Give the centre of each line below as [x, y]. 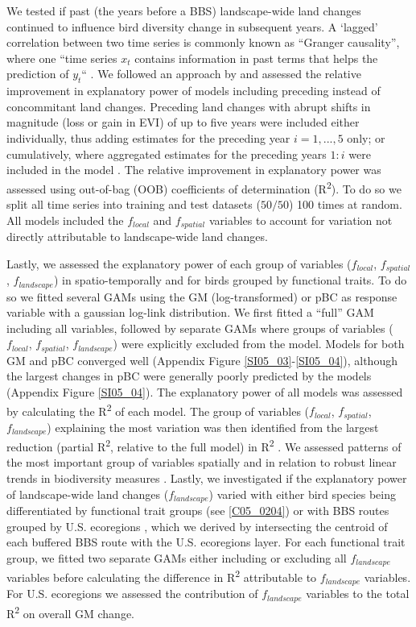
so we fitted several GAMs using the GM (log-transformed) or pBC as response [202, 296]
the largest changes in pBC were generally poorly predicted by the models [189, 376]
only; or [366, 137]
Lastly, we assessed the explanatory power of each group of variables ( [179, 263]
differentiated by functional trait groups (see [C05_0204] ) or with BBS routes [198, 510]
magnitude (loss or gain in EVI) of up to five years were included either [183, 122]
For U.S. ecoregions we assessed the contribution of [132, 594]
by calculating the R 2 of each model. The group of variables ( [158, 409]
